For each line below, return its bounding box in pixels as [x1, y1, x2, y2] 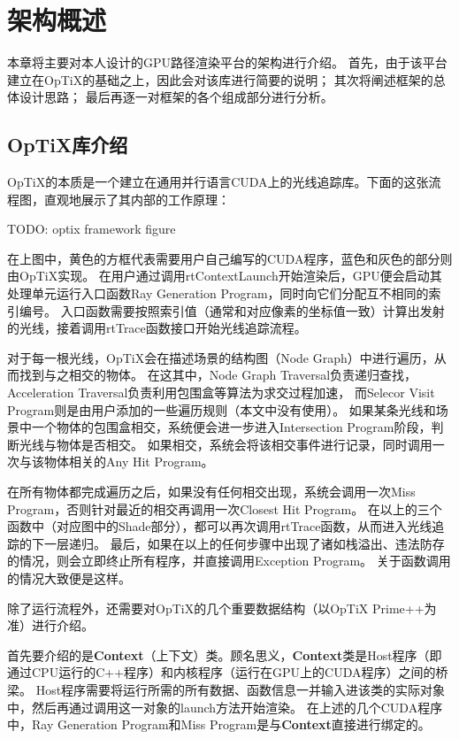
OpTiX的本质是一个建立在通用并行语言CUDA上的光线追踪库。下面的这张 [7, 173, 429, 191]
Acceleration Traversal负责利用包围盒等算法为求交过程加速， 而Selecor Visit [7, 383, 435, 402]
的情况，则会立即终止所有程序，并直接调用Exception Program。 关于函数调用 [7, 551, 451, 570]
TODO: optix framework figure [7, 219, 176, 238]
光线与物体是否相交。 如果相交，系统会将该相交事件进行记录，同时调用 [19, 435, 432, 453]
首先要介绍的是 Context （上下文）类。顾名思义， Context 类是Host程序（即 [7, 645, 442, 664]
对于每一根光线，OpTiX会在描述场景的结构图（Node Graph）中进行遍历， [7, 348, 434, 366]
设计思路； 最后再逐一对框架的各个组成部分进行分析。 [19, 88, 333, 106]
